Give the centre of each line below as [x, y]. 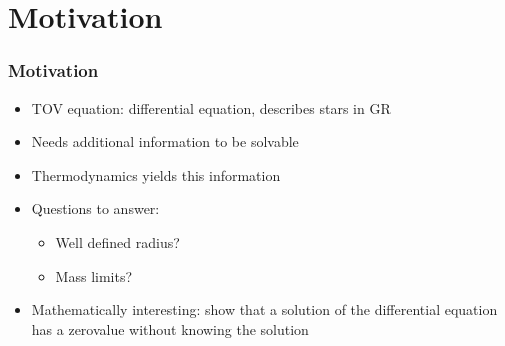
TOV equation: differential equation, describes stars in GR [211, 107]
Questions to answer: [95, 208]
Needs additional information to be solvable [165, 141]
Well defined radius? [117, 241]
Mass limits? [94, 275]
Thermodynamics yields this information [156, 174]
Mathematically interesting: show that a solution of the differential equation [264, 309]
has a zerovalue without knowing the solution [170, 328]
